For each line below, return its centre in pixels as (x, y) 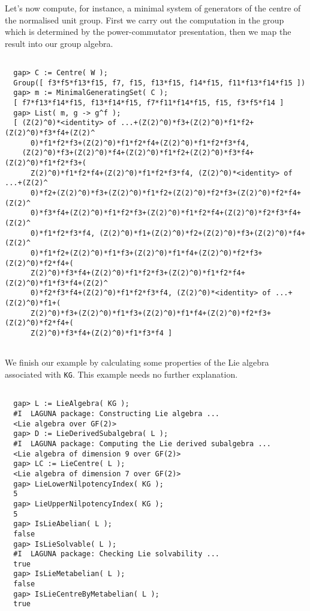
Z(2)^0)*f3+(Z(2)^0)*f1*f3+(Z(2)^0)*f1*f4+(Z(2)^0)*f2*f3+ (151, 313)
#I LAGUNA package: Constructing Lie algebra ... (116, 413)
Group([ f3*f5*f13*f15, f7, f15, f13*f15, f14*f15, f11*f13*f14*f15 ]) (159, 83)
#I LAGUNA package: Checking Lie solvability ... (116, 554)
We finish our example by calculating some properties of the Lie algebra (137, 362)
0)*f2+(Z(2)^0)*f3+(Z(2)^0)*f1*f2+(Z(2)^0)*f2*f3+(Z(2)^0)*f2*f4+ (165, 193)
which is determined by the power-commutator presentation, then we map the (148, 32)
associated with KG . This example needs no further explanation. (121, 374)
